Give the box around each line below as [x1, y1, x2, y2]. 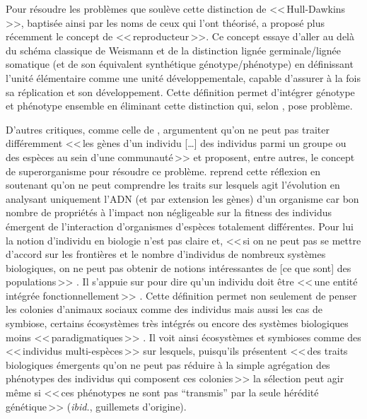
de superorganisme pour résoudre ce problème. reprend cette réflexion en [6, 163, 321, 178]
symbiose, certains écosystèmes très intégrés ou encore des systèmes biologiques [6, 316, 349, 331]
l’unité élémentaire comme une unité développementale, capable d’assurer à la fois [6, 70, 361, 85]
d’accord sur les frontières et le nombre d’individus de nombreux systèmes [6, 247, 326, 261]
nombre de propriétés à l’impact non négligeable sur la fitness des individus [6, 205, 332, 220]
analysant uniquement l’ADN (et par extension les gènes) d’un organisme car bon [6, 191, 359, 206]
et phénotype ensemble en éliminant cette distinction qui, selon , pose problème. [6, 98, 353, 113]
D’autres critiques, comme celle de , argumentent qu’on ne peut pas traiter [6, 122, 330, 136]
